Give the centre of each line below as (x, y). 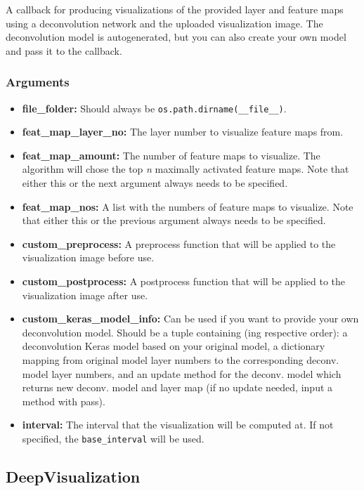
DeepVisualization (73, 476)
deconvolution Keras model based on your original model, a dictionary (174, 346)
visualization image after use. (85, 295)
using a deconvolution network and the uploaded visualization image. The (164, 23)
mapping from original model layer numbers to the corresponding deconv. (181, 359)
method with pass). (64, 401)
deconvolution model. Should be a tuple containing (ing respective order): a (185, 332)
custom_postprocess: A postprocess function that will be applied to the (184, 281)
